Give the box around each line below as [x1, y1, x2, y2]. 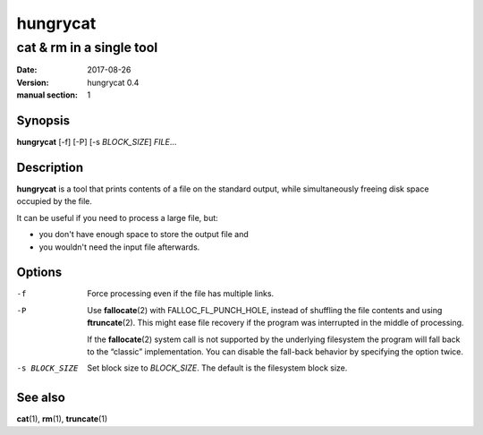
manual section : [16, 90, 78, 100]
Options [16, 265, 63, 280]
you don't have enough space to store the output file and [38, 229, 250, 240]
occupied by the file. [16, 196, 93, 207]
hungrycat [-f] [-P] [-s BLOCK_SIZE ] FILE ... [16, 137, 177, 148]
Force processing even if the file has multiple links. [87, 288, 275, 299]
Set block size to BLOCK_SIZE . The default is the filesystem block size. [87, 362, 348, 373]
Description [16, 159, 84, 175]
